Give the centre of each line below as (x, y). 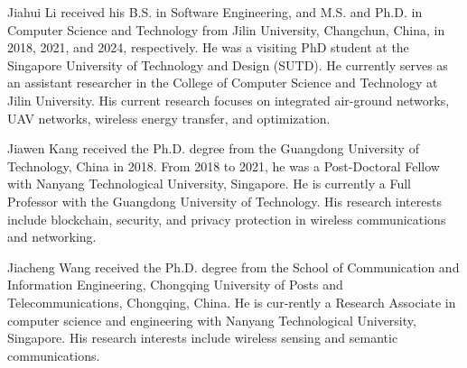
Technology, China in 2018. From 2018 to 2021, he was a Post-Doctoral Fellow (224, 166)
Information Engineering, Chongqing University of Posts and (175, 285)
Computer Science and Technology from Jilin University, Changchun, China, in (226, 29)
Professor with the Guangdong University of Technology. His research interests (224, 201)
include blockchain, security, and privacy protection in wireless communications (227, 219)
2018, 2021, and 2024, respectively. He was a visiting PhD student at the (208, 47)
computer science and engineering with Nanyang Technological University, (212, 320)
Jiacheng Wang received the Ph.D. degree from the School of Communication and (233, 267)
